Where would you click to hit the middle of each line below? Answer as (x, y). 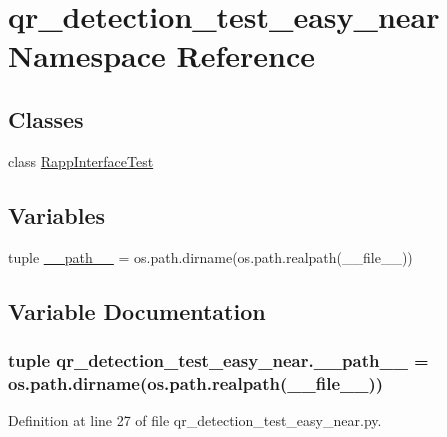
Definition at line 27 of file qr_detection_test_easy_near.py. (195, 420)
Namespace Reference (161, 55)
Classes (46, 118)
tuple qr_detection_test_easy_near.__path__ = (218, 359)
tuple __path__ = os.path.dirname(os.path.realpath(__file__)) (210, 256)
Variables (57, 214)
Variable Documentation (137, 310)
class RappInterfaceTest (81, 160)
